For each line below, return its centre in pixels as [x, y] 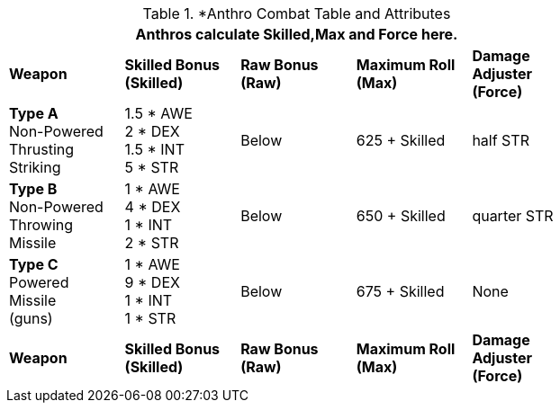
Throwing [41, 225]
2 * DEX [152, 131]
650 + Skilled [401, 216]
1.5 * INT [154, 149]
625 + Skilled [401, 140]
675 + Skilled [400, 291]
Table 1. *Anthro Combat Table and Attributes [297, 13]
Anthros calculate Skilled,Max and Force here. [297, 34]
